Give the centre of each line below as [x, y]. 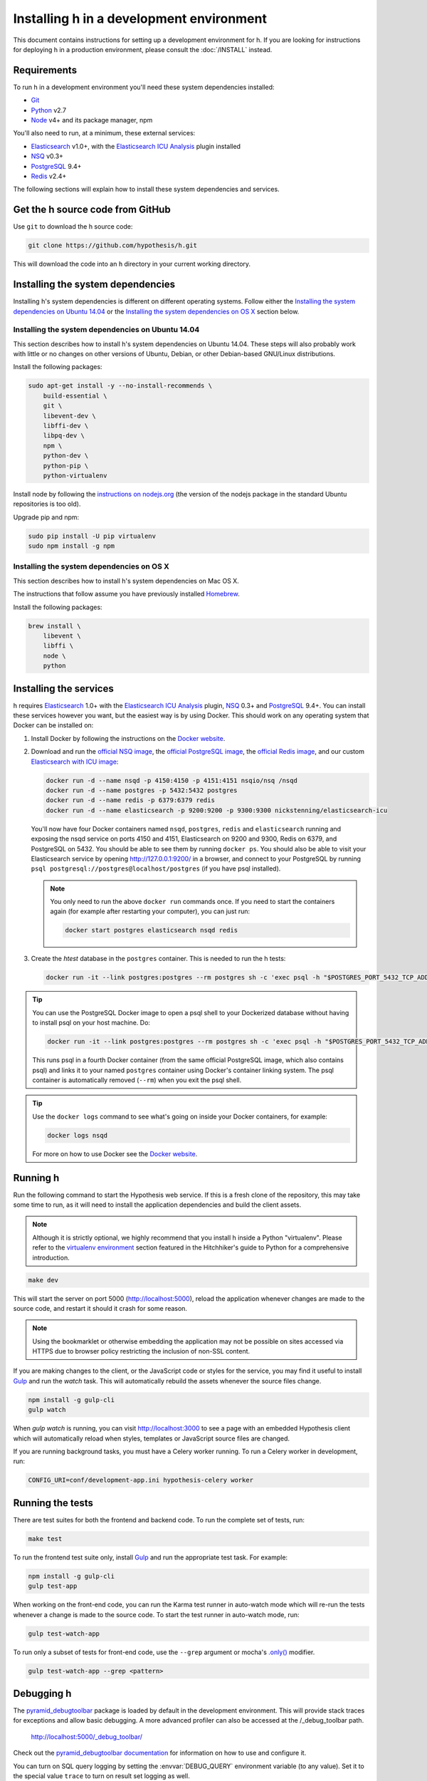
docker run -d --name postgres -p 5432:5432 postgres [142, 790]
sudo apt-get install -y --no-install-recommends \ [120, 386]
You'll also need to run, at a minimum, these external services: [104, 133]
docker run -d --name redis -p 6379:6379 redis [130, 800]
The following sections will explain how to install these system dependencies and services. [147, 189]
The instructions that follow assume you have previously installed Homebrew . [126, 594]
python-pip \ [66, 466]
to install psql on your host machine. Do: [91, 1023]
